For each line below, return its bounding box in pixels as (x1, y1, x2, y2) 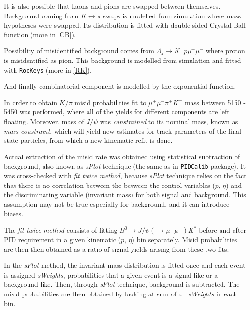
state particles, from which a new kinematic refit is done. (4, 135, 173, 145)
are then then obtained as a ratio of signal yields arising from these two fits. (4, 244, 229, 254)
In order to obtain (4, 97, 58, 107)
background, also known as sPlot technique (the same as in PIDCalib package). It (4, 161, 246, 171)
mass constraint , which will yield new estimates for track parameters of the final (4, 125, 241, 136)
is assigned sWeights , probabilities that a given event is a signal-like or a (4, 269, 218, 279)
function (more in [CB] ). (4, 29, 76, 39)
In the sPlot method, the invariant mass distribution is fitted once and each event (4, 260, 246, 270)
